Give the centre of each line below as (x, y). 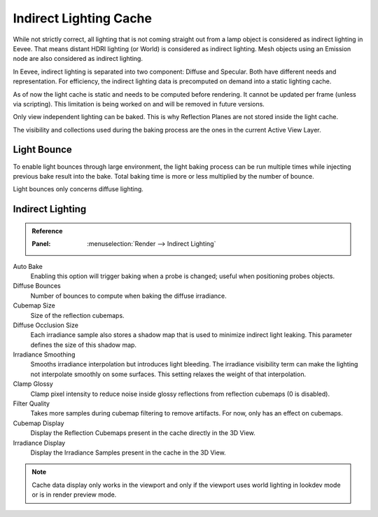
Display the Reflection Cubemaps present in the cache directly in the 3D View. (143, 433)
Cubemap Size (34, 305)
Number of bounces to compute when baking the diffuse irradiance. (128, 296)
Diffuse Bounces (37, 286)
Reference (47, 230)
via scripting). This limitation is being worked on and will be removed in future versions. (139, 104)
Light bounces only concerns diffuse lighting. (78, 189)
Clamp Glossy (33, 384)
